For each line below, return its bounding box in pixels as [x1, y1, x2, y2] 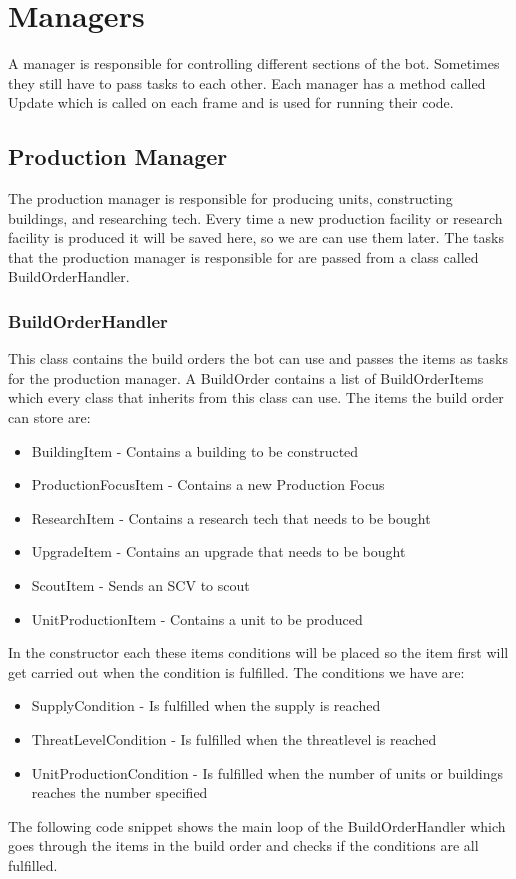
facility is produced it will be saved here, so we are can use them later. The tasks [8, 227, 504, 248]
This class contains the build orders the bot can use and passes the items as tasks [8, 348, 508, 369]
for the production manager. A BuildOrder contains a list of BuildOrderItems [8, 367, 484, 388]
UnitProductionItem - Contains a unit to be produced [31, 608, 363, 629]
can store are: [8, 407, 91, 428]
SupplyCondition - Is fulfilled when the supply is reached [31, 695, 381, 716]
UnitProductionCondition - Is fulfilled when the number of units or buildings [31, 762, 503, 783]
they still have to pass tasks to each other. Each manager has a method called [8, 72, 486, 93]
